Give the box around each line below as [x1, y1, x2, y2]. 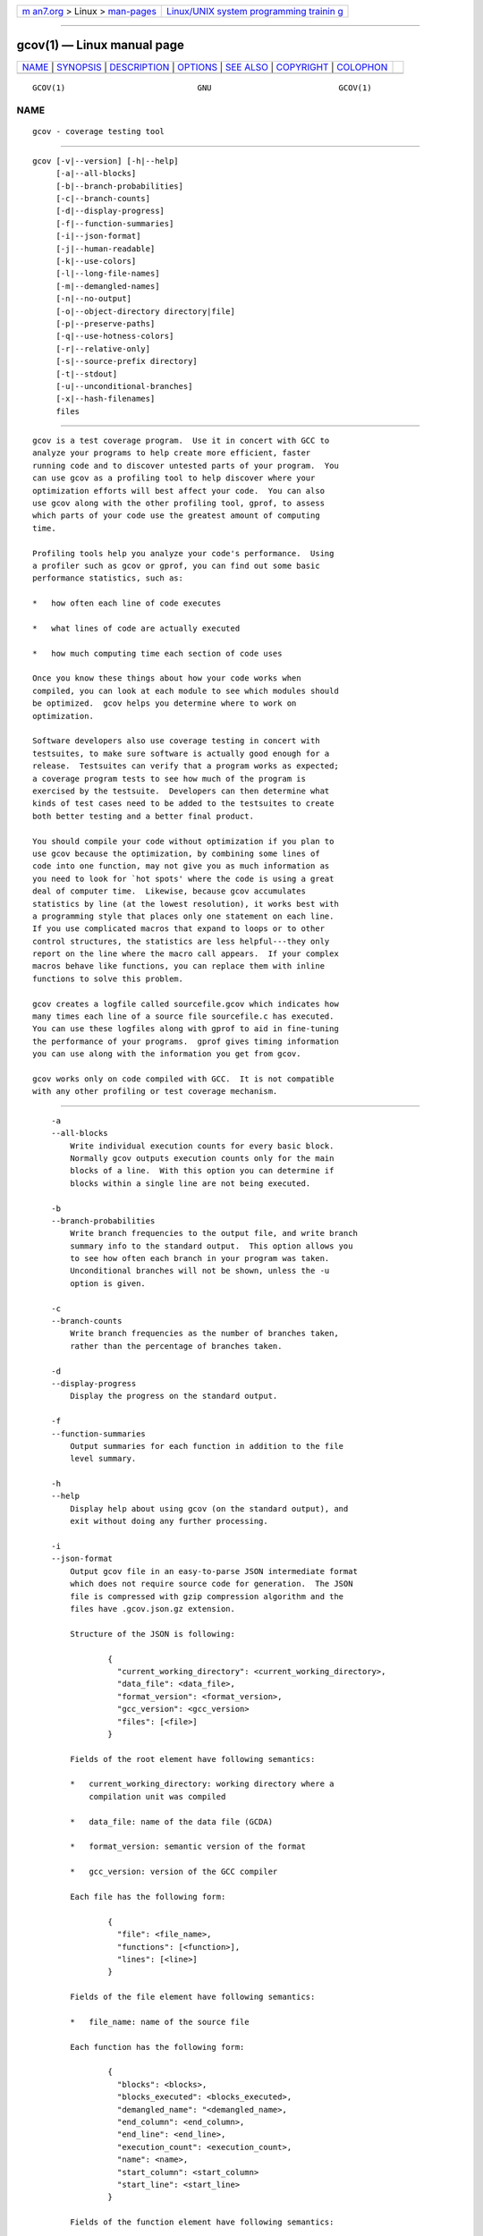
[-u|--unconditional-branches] [55, 381, 193, 391]
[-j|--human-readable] [55, 243, 156, 254]
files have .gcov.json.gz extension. [70, 1604, 236, 1613]
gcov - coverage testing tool [32, 126, 165, 137]
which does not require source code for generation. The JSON [70, 1579, 353, 1589]
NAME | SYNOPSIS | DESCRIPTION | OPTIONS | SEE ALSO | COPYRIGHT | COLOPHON [21, 61, 388, 73]
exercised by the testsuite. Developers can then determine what [32, 786, 330, 796]
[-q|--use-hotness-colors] [55, 331, 174, 342]
